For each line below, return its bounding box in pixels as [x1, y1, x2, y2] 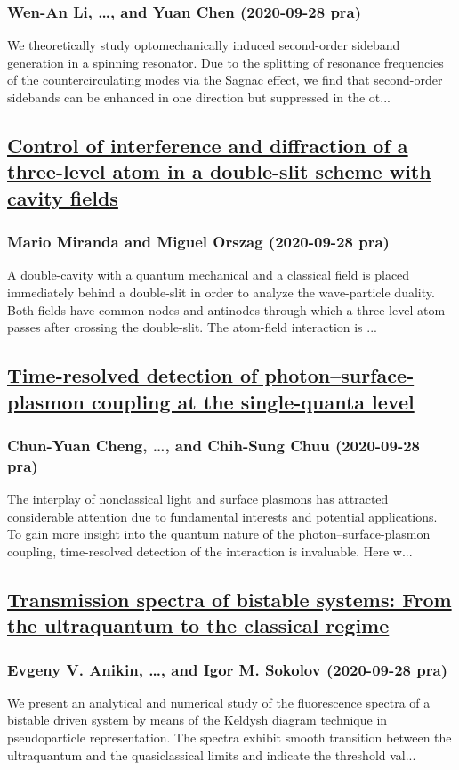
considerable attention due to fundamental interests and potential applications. [7, 507, 438, 525]
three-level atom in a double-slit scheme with [7, 158, 431, 185]
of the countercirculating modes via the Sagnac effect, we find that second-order [7, 70, 443, 89]
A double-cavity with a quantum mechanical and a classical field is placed [7, 265, 410, 284]
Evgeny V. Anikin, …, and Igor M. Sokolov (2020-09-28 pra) [7, 658, 447, 680]
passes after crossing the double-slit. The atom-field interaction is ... [7, 318, 377, 336]
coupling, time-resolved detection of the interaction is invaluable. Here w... [7, 541, 413, 560]
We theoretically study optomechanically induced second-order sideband [7, 36, 400, 54]
